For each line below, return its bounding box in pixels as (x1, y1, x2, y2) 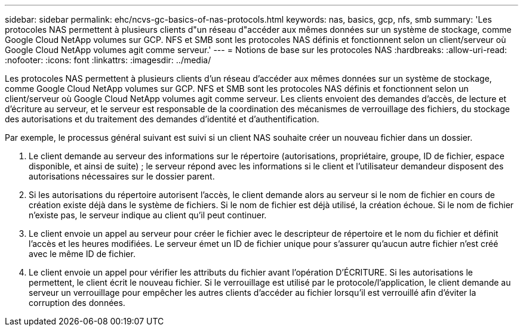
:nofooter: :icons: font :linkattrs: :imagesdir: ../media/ (5, 55, 211, 65)
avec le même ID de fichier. (29, 249, 136, 259)
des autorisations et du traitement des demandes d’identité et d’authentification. (5, 114, 319, 124)
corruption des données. (29, 298, 125, 308)
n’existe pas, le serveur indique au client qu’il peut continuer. (29, 210, 267, 220)
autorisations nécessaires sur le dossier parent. (29, 171, 215, 181)
